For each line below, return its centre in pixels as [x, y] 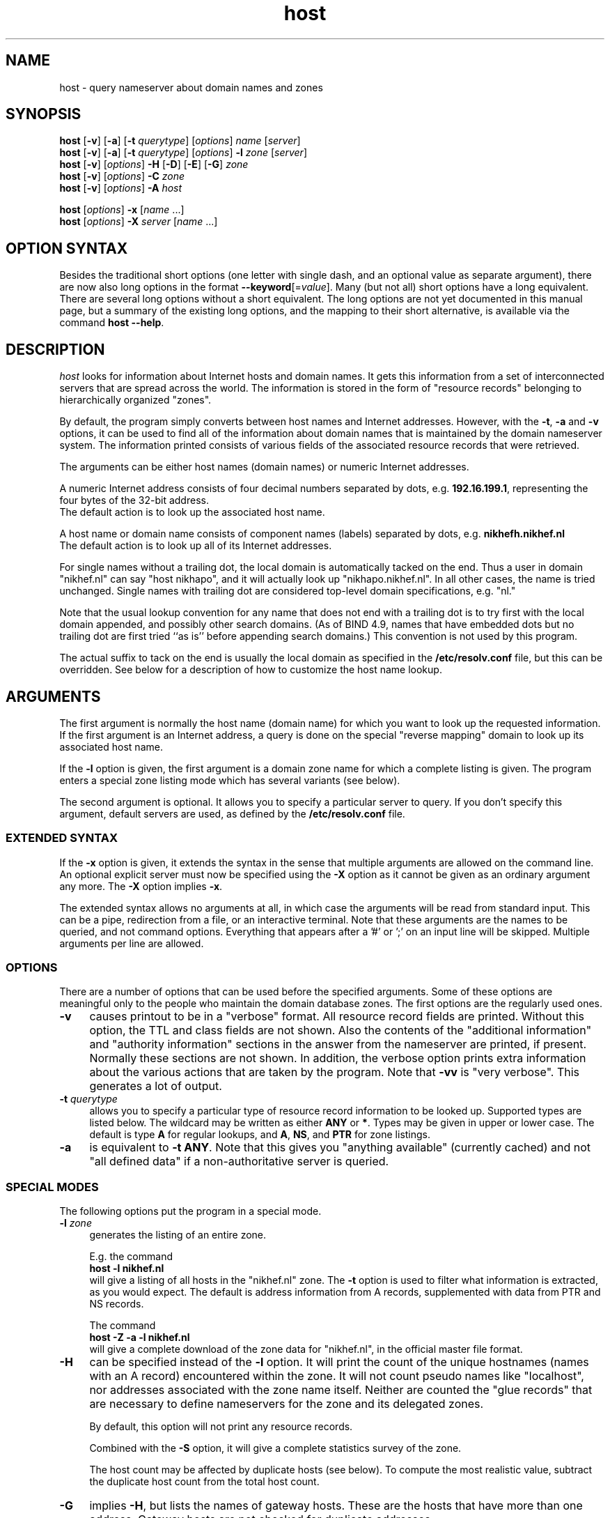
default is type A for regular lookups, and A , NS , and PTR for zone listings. [260, 1135]
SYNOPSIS [44, 114]
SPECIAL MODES [52, 1187]
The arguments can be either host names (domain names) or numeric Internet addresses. [264, 467]
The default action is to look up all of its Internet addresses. [196, 546]
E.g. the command [131, 1257]
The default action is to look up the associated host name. [192, 512]
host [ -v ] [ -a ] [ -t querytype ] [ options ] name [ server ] [180, 141]
